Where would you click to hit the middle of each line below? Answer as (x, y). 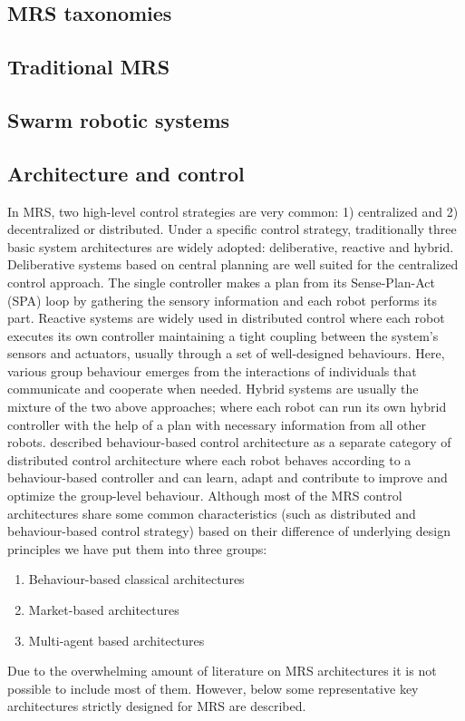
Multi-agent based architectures (116, 640)
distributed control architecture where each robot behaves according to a (209, 459)
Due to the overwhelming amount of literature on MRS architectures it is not (222, 671)
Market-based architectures (104, 610)
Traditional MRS (89, 67)
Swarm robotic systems (119, 119)
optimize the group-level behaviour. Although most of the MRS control (205, 496)
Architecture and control (126, 173)
